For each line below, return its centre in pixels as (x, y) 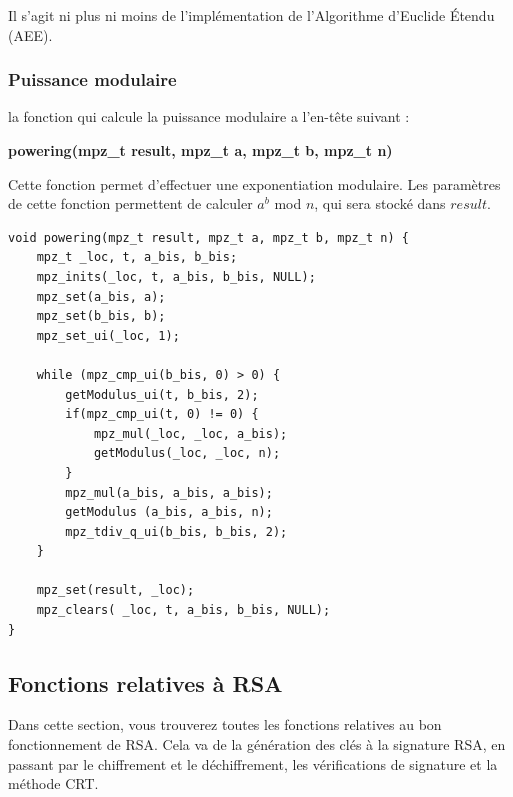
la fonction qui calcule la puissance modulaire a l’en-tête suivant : (209, 116)
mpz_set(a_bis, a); (101, 296)
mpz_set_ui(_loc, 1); (108, 335)
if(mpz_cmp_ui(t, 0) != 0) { (162, 414)
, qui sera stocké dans (380, 203)
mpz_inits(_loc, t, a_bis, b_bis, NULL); (176, 276)
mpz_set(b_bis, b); (101, 316)
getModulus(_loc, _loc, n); (187, 453)
